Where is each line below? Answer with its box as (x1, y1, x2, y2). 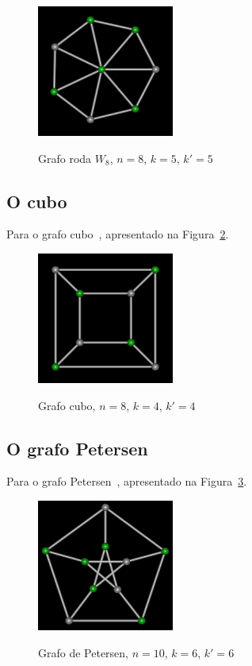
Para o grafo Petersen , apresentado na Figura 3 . (6, 473, 247, 490)
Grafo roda (38, 149, 92, 166)
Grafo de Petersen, (38, 644, 129, 660)
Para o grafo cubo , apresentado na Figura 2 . (6, 226, 229, 242)
